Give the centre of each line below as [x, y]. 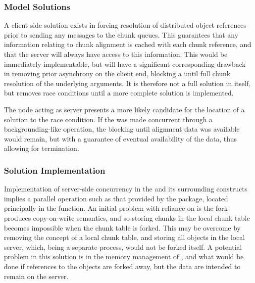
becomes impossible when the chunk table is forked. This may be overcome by [122, 227]
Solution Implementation [55, 170]
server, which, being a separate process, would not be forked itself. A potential [123, 247]
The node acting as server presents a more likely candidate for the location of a [124, 109]
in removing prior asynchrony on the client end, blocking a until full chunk [117, 73]
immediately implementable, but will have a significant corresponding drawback [125, 64]
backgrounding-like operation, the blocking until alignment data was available [122, 129]
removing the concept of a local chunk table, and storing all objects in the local [125, 237]
